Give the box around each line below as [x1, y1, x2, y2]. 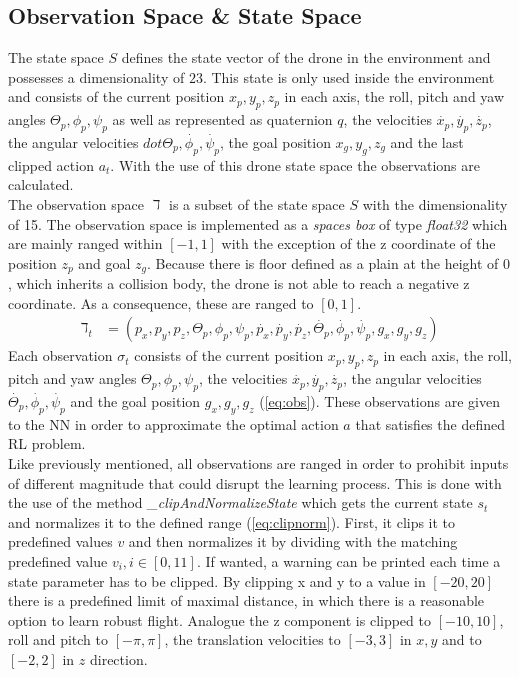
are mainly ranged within [8, 233, 163, 254]
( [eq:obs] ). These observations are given [259, 391, 500, 412]
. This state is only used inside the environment [202, 66, 495, 87]
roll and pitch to [8, 629, 109, 650]
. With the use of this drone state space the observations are [110, 154, 480, 175]
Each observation [8, 345, 113, 366]
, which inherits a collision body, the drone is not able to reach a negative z [8, 273, 470, 294]
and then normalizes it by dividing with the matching [128, 531, 458, 552]
